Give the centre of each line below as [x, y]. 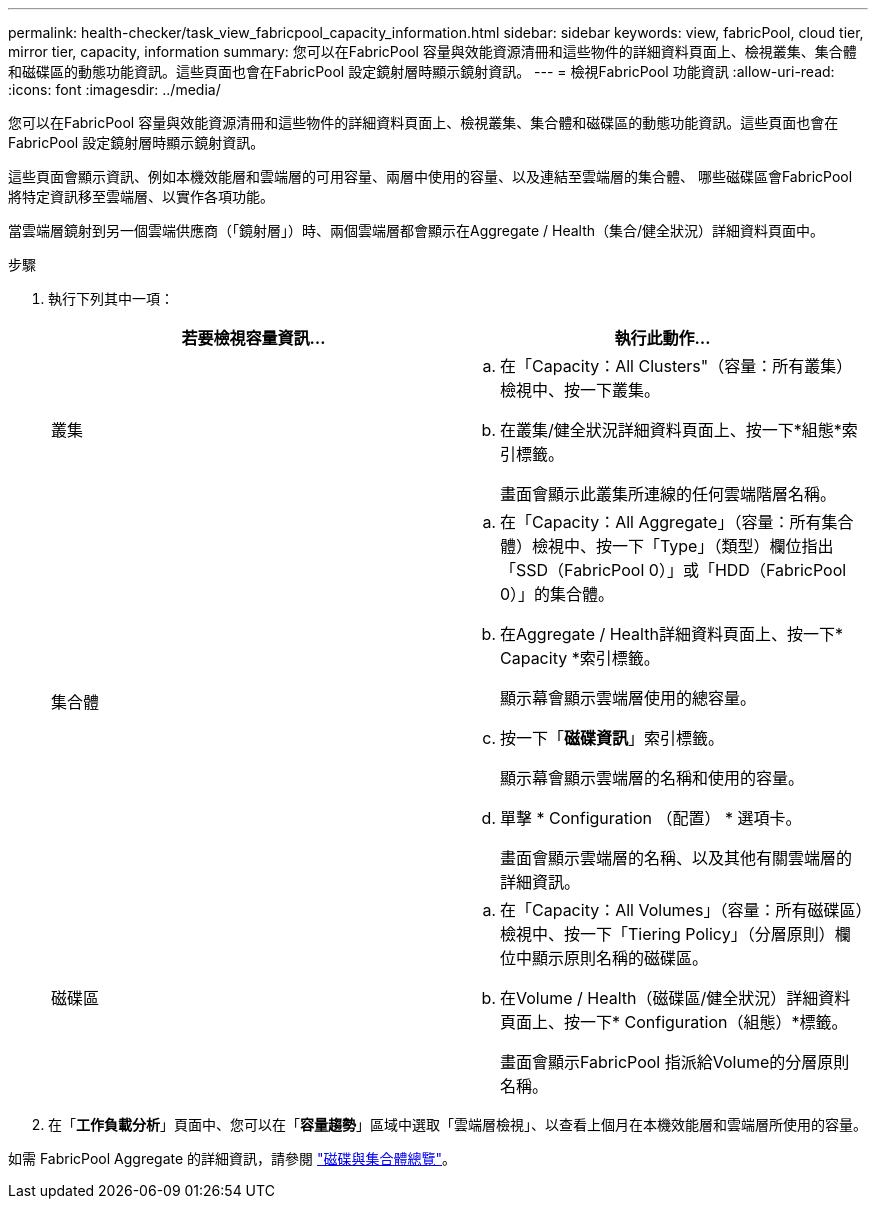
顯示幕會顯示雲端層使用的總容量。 [628, 698]
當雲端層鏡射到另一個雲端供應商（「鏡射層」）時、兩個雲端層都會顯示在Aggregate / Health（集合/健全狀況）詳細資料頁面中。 [416, 230]
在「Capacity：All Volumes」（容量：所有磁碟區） [682, 910]
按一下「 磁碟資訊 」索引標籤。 [612, 738]
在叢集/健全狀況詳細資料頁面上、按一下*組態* [671, 430]
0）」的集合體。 [557, 594]
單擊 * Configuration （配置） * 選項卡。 [651, 818]
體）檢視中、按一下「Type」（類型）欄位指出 [667, 546]
